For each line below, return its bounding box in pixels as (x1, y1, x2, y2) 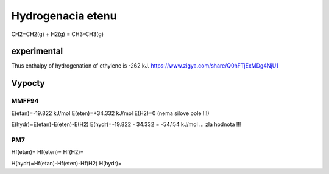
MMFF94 (11, 97, 39, 105)
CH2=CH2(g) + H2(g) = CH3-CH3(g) (11, 30, 104, 38)
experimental (11, 46, 63, 57)
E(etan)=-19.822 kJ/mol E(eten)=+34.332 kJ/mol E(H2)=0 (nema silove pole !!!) (11, 110, 210, 117)
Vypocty (11, 78, 45, 88)
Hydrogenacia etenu (11, 9, 117, 23)
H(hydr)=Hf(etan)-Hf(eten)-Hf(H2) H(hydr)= (11, 159, 122, 167)
